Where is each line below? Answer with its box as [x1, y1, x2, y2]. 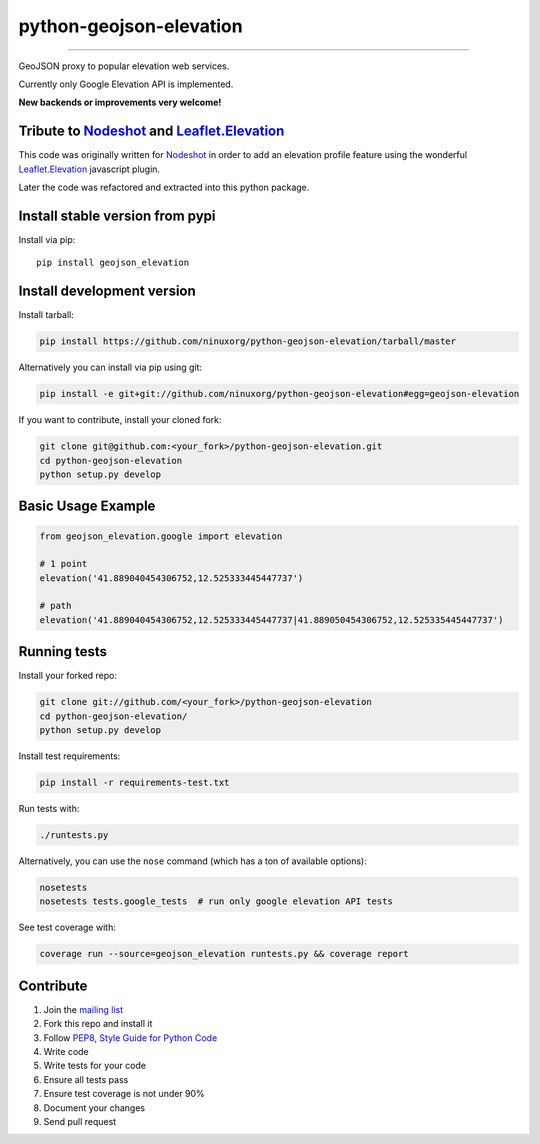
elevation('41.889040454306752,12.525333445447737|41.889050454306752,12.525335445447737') [39, 614, 504, 625]
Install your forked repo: [18, 670, 118, 682]
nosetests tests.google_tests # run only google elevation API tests [39, 896, 394, 907]
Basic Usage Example [18, 498, 156, 515]
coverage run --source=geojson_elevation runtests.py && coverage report [39, 948, 409, 960]
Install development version [18, 283, 197, 300]
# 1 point [39, 558, 88, 570]
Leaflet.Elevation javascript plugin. [18, 163, 160, 175]
